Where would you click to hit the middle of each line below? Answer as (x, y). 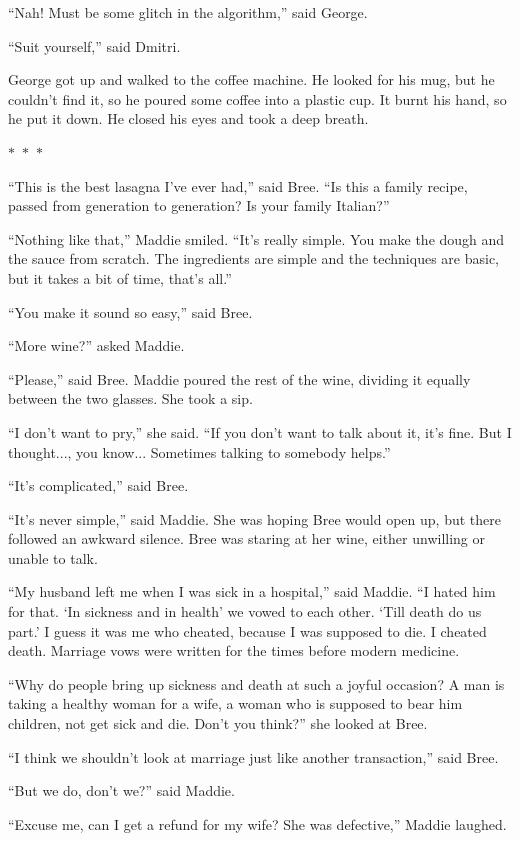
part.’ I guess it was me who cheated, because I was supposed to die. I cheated (247, 630)
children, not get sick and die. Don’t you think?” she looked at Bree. (218, 723)
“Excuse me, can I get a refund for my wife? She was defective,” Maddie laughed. (257, 823)
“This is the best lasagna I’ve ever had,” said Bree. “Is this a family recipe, (238, 185)
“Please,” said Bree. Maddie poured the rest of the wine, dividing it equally (239, 378)
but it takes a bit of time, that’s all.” (120, 277)
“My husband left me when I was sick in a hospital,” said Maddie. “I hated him (252, 591)
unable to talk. (53, 557)
